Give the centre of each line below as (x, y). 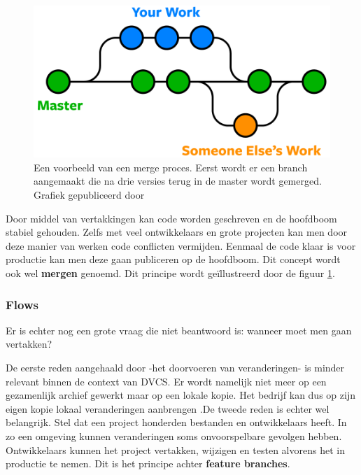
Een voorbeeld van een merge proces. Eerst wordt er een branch (171, 167)
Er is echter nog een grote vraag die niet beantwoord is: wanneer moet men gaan (179, 330)
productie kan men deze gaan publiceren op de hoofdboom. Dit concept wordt (173, 259)
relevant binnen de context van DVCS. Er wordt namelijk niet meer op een (166, 381)
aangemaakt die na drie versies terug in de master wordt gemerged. (178, 181)
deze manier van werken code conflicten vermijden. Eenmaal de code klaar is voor (181, 245)
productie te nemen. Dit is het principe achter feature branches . (148, 463)
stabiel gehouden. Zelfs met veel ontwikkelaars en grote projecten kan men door (177, 232)
